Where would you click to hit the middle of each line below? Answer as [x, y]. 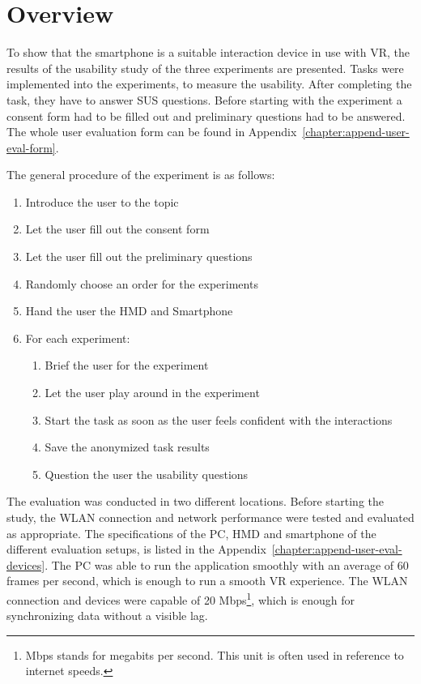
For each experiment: [78, 338]
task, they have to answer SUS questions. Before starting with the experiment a [204, 99]
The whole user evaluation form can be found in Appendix [152, 132]
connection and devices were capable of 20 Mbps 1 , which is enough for [181, 598]
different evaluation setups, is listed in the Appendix [136, 549]
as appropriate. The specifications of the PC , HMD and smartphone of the [191, 533]
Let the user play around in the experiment [152, 393]
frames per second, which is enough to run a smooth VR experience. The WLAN [207, 581]
